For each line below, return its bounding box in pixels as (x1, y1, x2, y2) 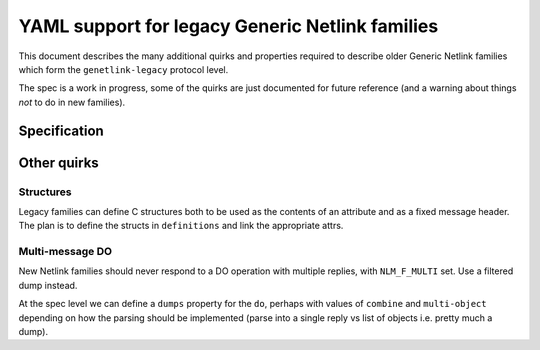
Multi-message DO (18, 245, 113, 259)
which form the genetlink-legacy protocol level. (18, 63, 229, 75)
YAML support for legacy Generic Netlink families (18, 15, 439, 37)
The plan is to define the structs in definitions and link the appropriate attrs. (18, 220, 344, 232)
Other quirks (18, 154, 99, 171)
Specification (18, 122, 104, 139)
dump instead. (18, 279, 78, 291)
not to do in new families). (18, 96, 126, 108)
